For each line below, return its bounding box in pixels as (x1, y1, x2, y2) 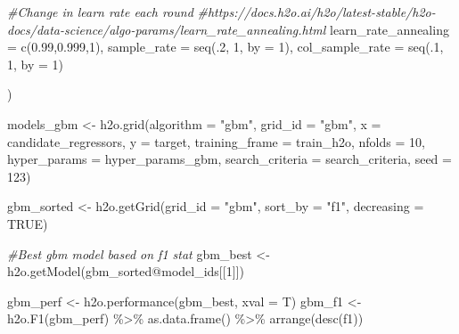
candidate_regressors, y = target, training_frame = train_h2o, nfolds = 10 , (7, 132, 425, 151)
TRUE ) (7, 214, 48, 232)
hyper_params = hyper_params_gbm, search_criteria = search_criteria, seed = (7, 150, 452, 168)
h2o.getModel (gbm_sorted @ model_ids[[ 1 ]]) (7, 262, 244, 281)
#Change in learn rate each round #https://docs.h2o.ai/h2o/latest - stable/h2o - (7, 3, 436, 20)
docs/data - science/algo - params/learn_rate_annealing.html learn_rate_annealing (7, 20, 449, 38)
